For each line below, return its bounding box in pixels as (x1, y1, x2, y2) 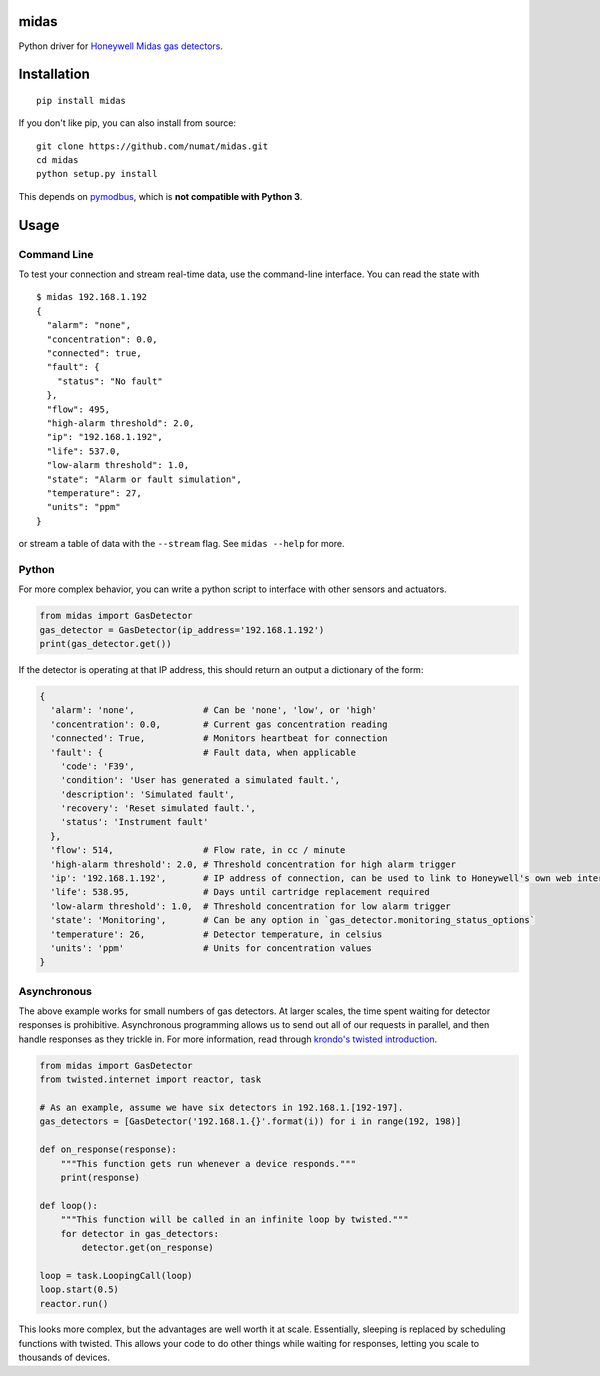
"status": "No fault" (56, 375, 164, 387)
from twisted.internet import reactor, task (39, 1074, 262, 1085)
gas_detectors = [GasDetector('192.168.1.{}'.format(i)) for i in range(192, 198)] (39, 1116, 462, 1127)
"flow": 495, (46, 403, 111, 415)
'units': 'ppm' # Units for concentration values (50, 942, 372, 954)
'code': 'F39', (60, 760, 135, 772)
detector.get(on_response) (81, 1241, 214, 1253)
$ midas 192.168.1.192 (36, 291, 148, 303)
